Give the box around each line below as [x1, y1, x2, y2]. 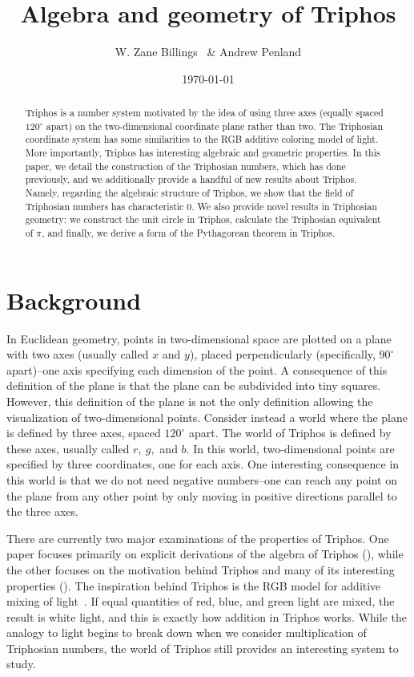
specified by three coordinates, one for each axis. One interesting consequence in [6, 456, 400, 472]
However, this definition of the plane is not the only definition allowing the [6, 392, 373, 409]
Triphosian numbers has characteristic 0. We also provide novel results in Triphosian [25, 199, 377, 213]
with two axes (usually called [6, 346, 149, 363]
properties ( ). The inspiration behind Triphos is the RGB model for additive [6, 577, 381, 594]
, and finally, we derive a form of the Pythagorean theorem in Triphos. [42, 226, 336, 240]
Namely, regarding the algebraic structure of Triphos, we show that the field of [25, 186, 354, 200]
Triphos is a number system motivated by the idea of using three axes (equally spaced [25, 106, 384, 120]
